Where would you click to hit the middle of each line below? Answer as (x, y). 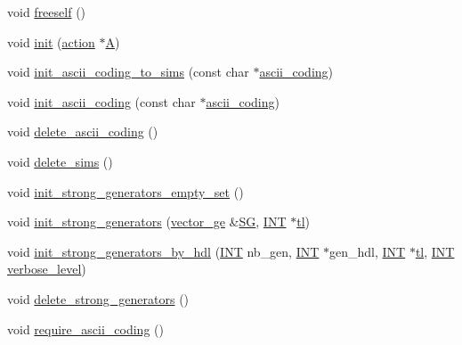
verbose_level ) (47, 269)
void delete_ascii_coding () (83, 131)
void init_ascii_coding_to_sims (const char (128, 72)
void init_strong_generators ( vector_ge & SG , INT (147, 222)
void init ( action (51, 41)
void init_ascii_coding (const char (101, 101)
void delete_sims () (60, 161)
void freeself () (47, 12)
